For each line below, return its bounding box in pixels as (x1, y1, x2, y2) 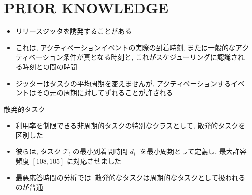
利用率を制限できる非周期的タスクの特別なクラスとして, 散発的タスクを (15, 120, 246, 130)
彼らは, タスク (15, 146, 61, 156)
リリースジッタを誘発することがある (15, 26, 132, 36)
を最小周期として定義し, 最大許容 (139, 146, 247, 156)
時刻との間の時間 (22, 61, 77, 71)
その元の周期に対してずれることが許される (36, 87, 173, 98)
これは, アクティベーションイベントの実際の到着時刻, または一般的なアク (15, 42, 249, 52)
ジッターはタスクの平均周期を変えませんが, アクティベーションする (15, 78, 231, 88)
